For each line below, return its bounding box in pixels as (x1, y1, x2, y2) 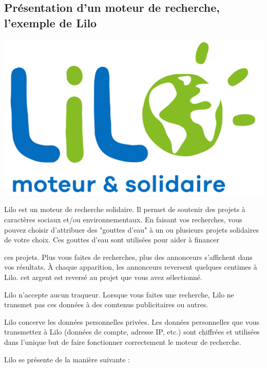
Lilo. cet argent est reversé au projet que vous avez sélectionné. (4, 271, 202, 282)
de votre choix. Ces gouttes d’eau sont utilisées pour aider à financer (4, 234, 219, 245)
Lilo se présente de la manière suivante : (4, 354, 130, 364)
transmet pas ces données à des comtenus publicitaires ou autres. (4, 299, 208, 310)
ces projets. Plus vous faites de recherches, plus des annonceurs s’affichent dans (4, 251, 253, 262)
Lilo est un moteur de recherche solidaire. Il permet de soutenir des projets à (4, 204, 245, 215)
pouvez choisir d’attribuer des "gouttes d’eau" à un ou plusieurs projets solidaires (4, 224, 259, 235)
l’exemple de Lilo (4, 14, 97, 30)
